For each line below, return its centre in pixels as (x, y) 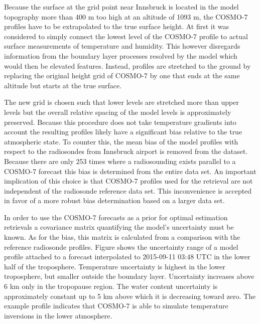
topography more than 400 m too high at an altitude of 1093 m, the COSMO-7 (126, 16)
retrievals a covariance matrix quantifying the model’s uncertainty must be (119, 227)
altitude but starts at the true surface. (63, 85)
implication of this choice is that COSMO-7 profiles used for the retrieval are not (128, 181)
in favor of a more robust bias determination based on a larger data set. (114, 200)
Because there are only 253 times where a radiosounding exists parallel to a (120, 161)
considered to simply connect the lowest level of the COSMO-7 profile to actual (126, 36)
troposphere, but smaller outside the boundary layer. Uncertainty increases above (129, 276)
